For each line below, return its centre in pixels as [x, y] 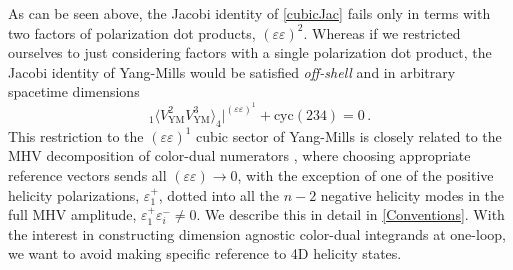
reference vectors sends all [87, 174]
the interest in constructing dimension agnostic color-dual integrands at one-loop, [257, 233]
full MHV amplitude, [72, 214]
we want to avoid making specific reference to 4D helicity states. [205, 253]
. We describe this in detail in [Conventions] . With [350, 214]
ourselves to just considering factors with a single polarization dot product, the [250, 52]
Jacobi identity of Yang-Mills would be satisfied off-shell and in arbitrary [232, 71]
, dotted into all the [218, 194]
